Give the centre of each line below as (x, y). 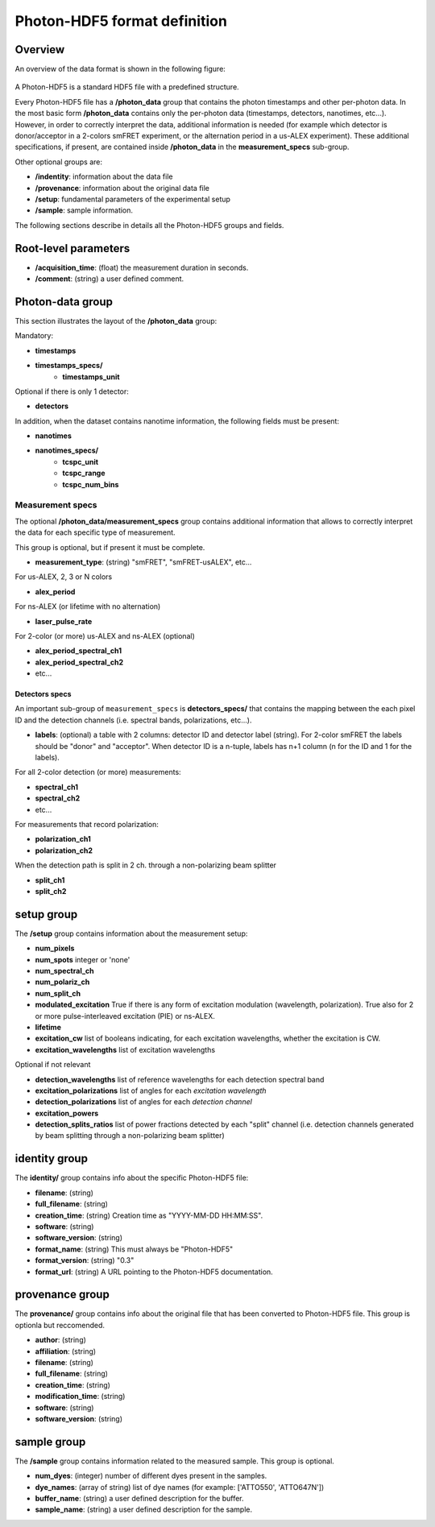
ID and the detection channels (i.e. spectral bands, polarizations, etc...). (133, 720)
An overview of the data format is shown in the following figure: (120, 69)
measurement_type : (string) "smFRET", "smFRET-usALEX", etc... (143, 562)
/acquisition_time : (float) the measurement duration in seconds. (142, 267)
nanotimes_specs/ (67, 450)
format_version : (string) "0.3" (85, 1260)
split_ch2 (51, 891)
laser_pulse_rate (64, 621)
